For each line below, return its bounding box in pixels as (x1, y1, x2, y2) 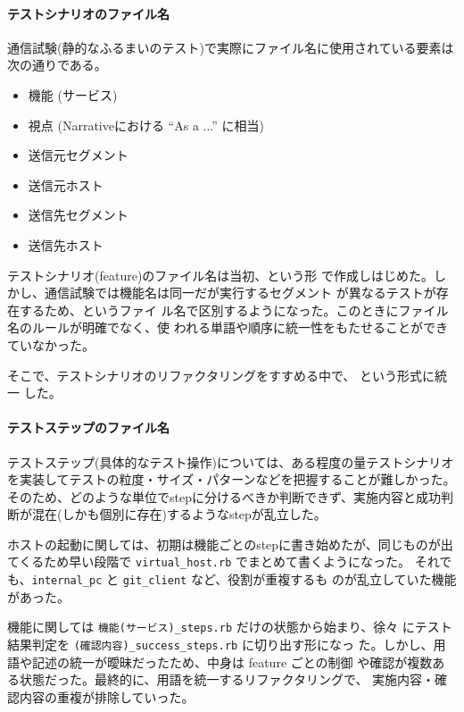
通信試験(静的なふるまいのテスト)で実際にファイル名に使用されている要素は (7, 38, 454, 56)
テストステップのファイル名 (7, 418, 170, 437)
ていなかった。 (7, 335, 95, 354)
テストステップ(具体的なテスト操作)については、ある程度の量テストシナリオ (7, 452, 454, 471)
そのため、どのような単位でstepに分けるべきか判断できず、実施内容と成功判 (7, 487, 453, 506)
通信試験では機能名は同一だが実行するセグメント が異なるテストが (44, 283, 436, 302)
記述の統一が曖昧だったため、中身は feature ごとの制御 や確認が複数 (31, 652, 433, 671)
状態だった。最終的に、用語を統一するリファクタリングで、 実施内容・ (19, 670, 435, 689)
